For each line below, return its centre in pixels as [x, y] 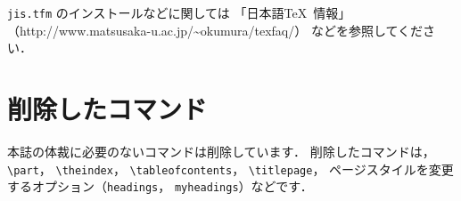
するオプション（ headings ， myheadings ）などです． [160, 186]
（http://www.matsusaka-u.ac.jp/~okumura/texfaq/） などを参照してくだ [215, 30]
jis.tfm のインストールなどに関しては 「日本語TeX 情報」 [179, 12]
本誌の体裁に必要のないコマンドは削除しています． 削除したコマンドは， [221, 151]
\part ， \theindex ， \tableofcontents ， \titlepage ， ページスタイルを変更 [230, 169]
